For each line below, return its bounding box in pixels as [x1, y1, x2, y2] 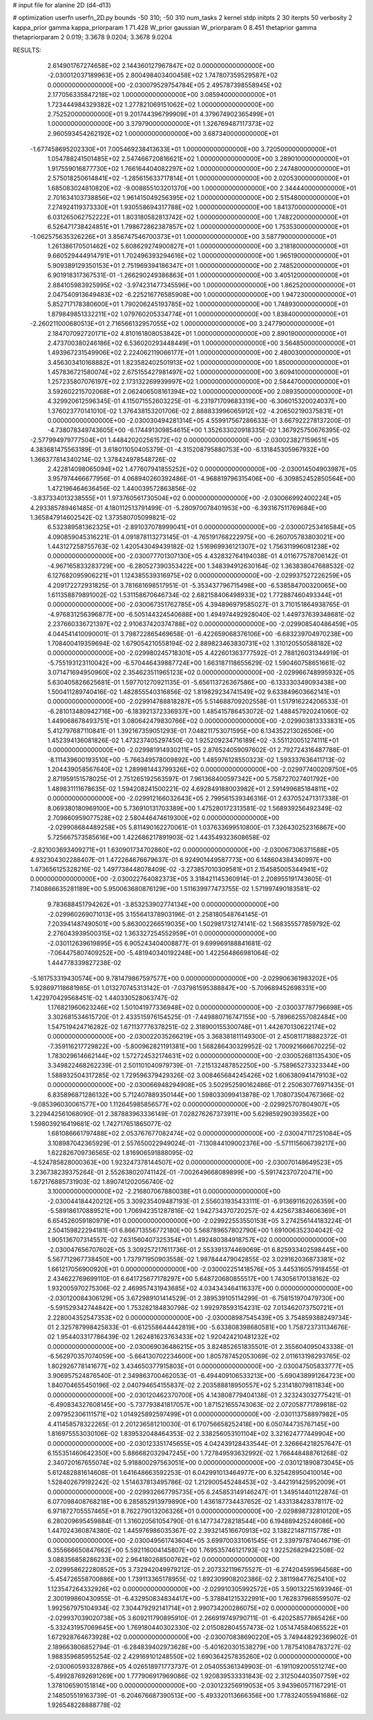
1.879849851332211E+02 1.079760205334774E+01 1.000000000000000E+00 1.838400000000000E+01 [47, 310, 348, 318]
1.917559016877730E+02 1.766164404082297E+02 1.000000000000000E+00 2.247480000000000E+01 [47, 164, 350, 172]
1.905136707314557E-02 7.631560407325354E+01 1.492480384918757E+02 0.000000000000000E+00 [47, 1236, 347, 1244]
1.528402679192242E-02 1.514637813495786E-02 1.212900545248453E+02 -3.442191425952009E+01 [47, 1478, 346, 1487]
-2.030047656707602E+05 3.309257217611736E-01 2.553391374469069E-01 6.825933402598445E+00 [47, 1245, 349, 1253]
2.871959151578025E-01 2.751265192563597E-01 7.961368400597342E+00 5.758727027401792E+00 [47, 775, 339, 783]
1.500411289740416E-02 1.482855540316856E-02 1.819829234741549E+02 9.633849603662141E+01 [47, 688, 341, 696]
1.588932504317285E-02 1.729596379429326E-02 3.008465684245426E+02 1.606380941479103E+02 [47, 1070, 348, 1080]
